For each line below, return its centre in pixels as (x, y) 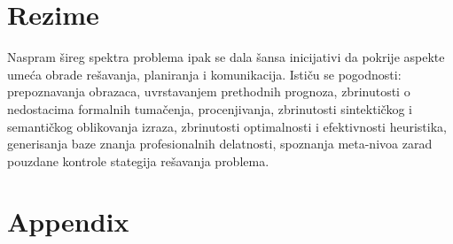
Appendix (68, 221)
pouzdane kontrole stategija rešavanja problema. (138, 160)
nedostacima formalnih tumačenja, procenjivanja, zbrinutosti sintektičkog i (210, 108)
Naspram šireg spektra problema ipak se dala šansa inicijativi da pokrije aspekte (226, 57)
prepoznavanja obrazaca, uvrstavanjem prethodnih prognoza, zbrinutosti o (209, 91)
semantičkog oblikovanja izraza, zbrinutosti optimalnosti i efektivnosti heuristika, (227, 126)
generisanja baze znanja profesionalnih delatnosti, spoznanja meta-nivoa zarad (220, 144)
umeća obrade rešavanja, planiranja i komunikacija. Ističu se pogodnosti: (204, 74)
